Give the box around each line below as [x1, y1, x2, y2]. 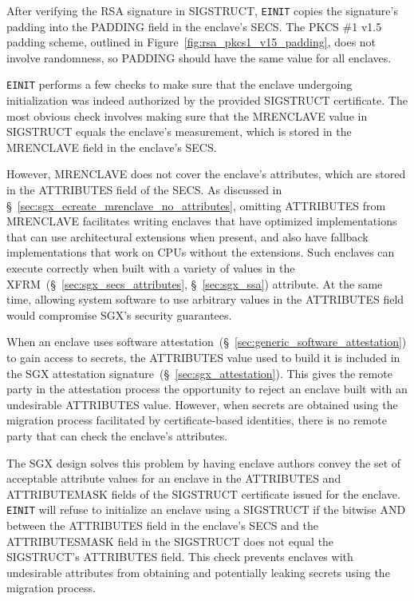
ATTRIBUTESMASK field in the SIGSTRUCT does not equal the [6, 532, 334, 549]
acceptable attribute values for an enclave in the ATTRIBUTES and [6, 470, 341, 487]
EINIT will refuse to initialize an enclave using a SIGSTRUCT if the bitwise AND [6, 501, 406, 518]
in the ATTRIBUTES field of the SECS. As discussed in [6, 181, 282, 198]
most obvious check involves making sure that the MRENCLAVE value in [6, 107, 368, 124]
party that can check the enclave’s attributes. [6, 427, 228, 444]
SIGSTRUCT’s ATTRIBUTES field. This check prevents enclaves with [6, 548, 353, 565]
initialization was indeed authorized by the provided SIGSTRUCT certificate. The [6, 92, 408, 109]
